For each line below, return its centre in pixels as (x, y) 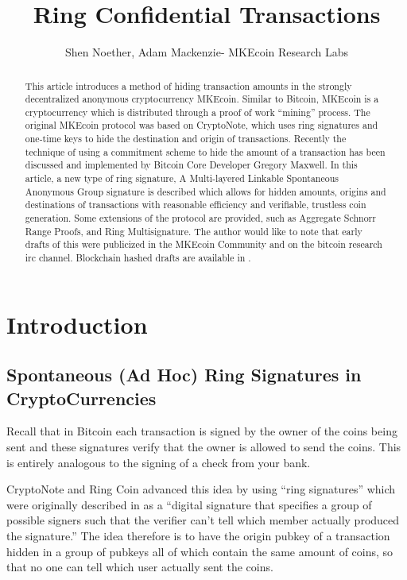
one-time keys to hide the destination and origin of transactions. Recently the (186, 139)
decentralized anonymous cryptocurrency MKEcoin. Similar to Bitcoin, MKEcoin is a (202, 99)
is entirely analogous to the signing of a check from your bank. (159, 462)
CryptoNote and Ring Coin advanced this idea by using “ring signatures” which (201, 489)
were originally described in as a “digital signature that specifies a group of (189, 504)
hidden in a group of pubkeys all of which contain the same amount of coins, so (200, 551)
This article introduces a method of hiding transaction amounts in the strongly (188, 85)
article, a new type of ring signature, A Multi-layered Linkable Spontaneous (182, 178)
